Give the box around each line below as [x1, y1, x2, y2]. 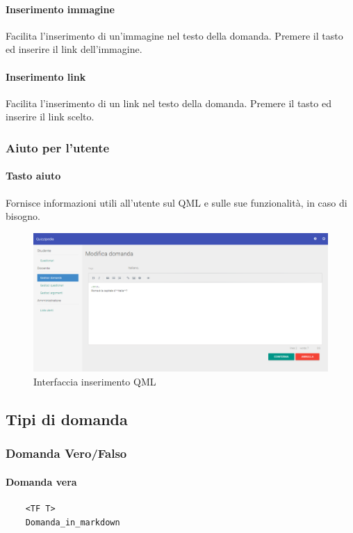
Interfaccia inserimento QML [33, 374, 156, 388]
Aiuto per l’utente [6, 138, 110, 156]
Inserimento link [6, 69, 86, 83]
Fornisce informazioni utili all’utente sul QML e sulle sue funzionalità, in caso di [6, 195, 347, 209]
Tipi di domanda [6, 408, 128, 429]
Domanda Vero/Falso [6, 445, 127, 462]
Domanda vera [6, 474, 77, 488]
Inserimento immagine [6, 1, 115, 16]
